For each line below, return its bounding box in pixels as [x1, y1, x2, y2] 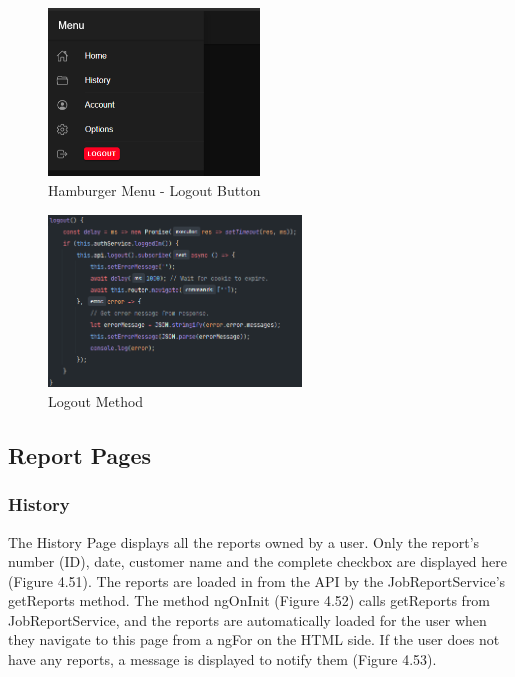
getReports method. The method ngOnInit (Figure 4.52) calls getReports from [8, 590, 491, 611]
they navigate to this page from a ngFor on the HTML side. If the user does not [8, 629, 500, 650]
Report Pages [8, 439, 151, 470]
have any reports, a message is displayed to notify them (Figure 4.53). [8, 649, 437, 670]
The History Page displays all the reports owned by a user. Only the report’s [8, 531, 480, 552]
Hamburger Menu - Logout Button [48, 180, 261, 201]
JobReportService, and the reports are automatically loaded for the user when [8, 609, 487, 630]
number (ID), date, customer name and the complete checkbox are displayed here [8, 551, 508, 572]
